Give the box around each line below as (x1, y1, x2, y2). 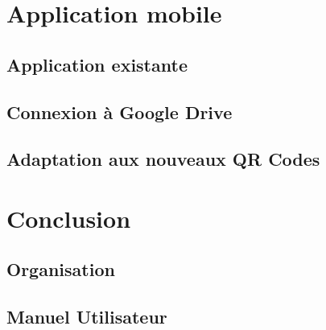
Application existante (6, 52, 188, 76)
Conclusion (6, 201, 131, 234)
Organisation (6, 257, 115, 282)
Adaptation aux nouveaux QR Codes (6, 146, 320, 171)
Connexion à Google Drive (6, 99, 233, 124)
